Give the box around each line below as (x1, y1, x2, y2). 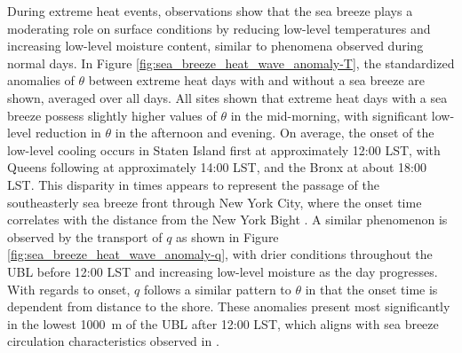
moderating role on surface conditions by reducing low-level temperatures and (7, 19, 431, 37)
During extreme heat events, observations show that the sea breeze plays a (7, 2, 413, 20)
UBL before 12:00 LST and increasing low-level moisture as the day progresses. (7, 262, 438, 280)
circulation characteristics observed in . (7, 332, 219, 350)
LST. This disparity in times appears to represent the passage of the (7, 175, 379, 193)
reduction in (35, 123, 101, 142)
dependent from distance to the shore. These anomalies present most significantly (7, 297, 450, 316)
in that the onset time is (305, 279, 438, 298)
